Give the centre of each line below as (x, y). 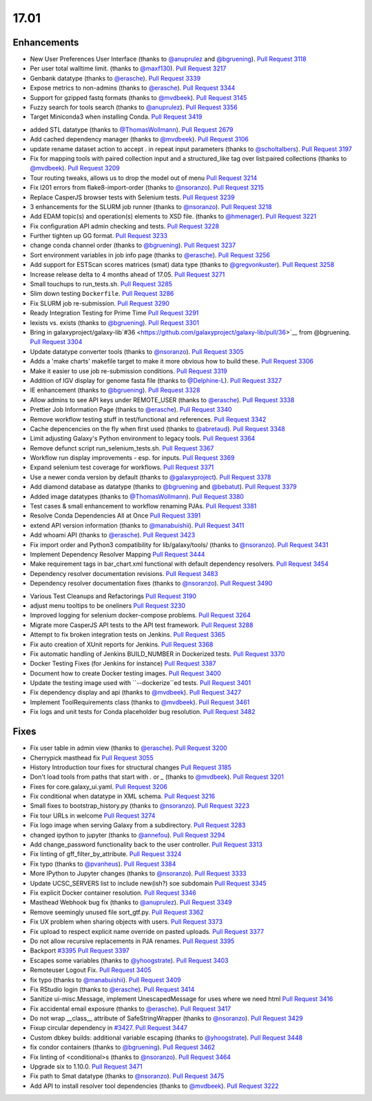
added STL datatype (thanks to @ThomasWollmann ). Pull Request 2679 (132, 129)
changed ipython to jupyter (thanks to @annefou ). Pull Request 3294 (127, 835)
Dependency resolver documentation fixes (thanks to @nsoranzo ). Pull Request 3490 (151, 584)
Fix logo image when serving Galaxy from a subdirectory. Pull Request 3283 (138, 825)
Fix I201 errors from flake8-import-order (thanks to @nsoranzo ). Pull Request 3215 (147, 188)
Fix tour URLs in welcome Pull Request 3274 (93, 815)
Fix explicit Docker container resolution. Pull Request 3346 (113, 893)
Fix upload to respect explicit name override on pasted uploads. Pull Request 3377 (147, 931)
